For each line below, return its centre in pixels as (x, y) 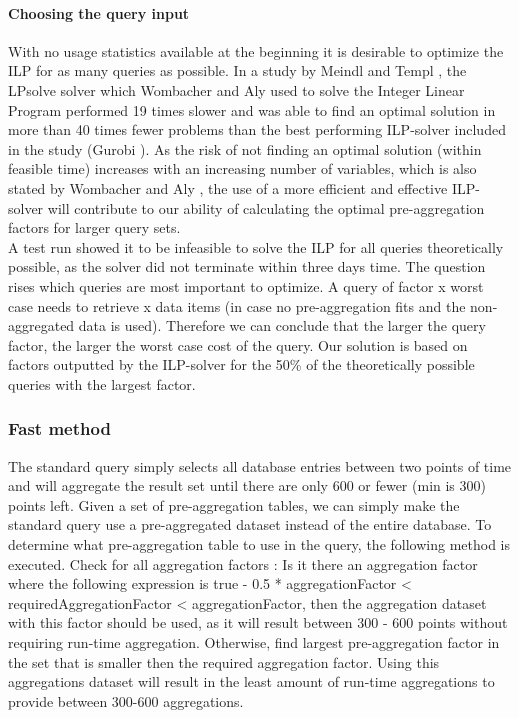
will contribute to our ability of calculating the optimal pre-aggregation (266, 207)
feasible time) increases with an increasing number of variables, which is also (242, 168)
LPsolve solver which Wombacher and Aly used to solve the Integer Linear (236, 89)
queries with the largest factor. (102, 383)
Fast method (59, 428)
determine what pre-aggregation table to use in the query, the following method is (259, 544)
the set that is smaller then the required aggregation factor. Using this (224, 661)
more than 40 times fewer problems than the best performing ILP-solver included (257, 129)
